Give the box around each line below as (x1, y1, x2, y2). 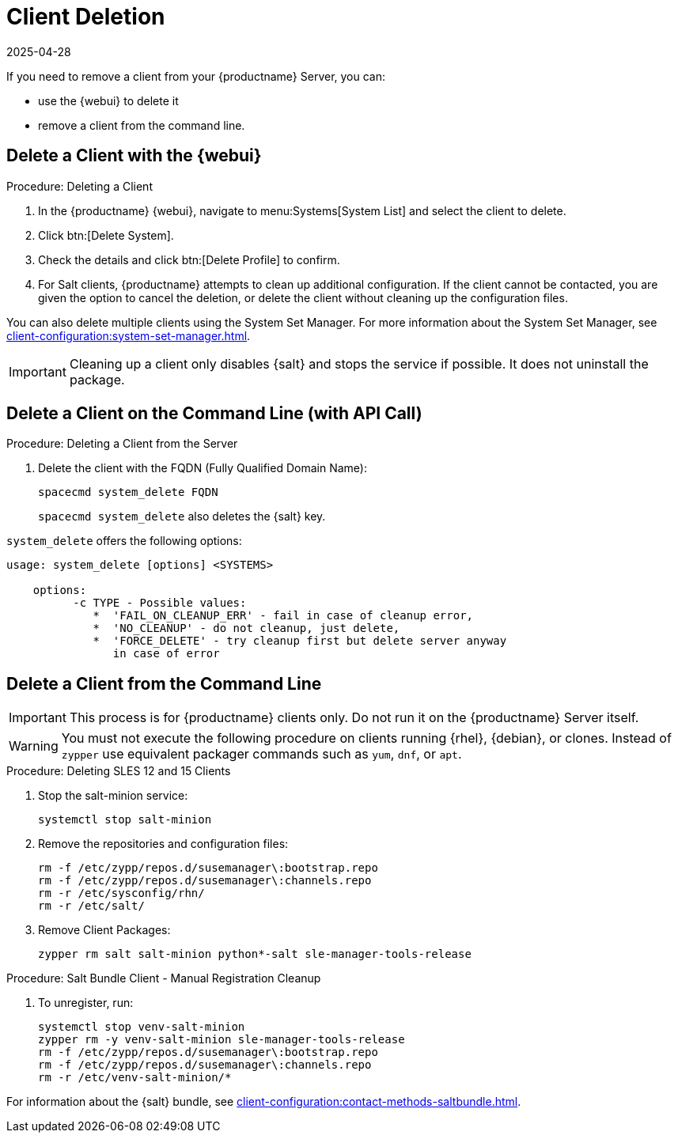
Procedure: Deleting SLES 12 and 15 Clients (6, 764, 231, 778)
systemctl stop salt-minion (38, 813, 212, 827)
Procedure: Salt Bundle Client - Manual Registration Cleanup (6, 971, 321, 986)
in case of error (112, 647, 220, 660)
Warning (9, 738, 59, 755)
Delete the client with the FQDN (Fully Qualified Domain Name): (38, 461, 367, 475)
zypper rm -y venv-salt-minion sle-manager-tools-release (38, 1033, 405, 1046)
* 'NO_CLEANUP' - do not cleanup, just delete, (93, 622, 400, 635)
